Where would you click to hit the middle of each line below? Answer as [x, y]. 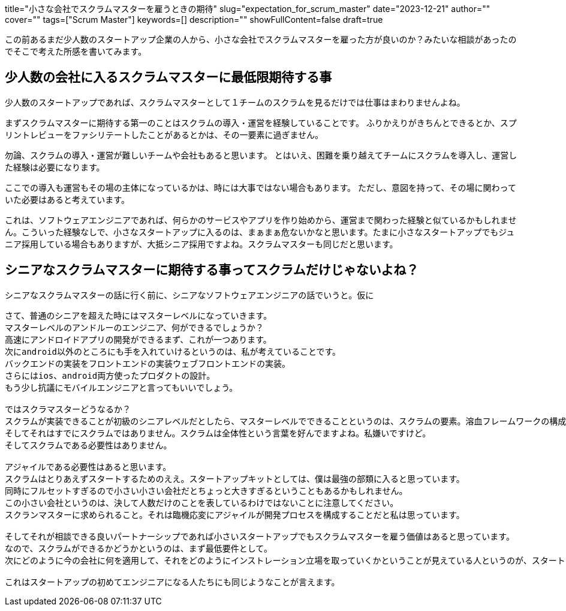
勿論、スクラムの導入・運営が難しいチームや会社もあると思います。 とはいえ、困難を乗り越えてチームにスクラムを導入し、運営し [261, 155]
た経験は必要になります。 [55, 167]
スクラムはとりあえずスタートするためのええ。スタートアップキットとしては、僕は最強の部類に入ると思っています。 [235, 479]
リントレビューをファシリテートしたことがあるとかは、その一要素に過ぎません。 [164, 134]
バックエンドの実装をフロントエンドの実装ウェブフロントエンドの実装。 [147, 363]
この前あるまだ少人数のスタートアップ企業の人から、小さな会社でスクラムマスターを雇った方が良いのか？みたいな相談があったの [261, 39]
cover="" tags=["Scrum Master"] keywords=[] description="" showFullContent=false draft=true [194, 20]
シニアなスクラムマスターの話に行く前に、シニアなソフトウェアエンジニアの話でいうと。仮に [189, 295]
